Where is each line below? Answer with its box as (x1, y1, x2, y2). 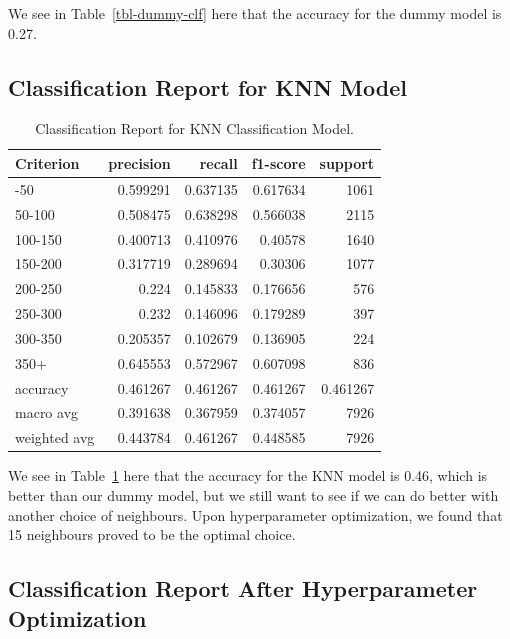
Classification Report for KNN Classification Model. (35, 118, 354, 139)
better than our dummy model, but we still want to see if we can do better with (8, 484, 499, 505)
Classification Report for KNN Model (8, 71, 407, 102)
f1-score (251, 152, 306, 173)
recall (199, 152, 238, 173)
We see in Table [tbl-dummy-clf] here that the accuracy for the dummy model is (8, 3, 502, 23)
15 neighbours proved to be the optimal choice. (8, 524, 296, 545)
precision (108, 152, 171, 173)
